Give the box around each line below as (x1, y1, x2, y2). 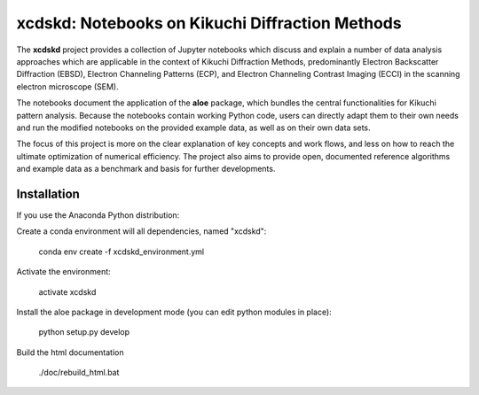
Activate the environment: (16, 267, 111, 277)
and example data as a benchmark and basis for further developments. (16, 164, 276, 174)
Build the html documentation (16, 346, 124, 358)
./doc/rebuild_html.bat (38, 368, 120, 378)
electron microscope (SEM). (16, 81, 119, 92)
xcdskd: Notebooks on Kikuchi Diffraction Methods (16, 13, 403, 33)
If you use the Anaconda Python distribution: (16, 209, 180, 221)
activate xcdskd (38, 286, 97, 297)
